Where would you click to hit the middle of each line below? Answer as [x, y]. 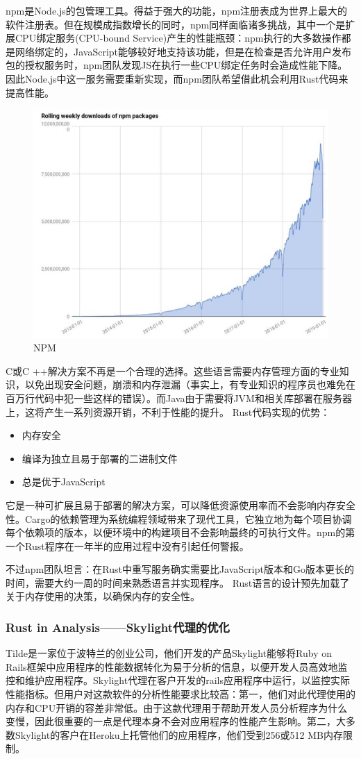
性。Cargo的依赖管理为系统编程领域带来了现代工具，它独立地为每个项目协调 [179, 518]
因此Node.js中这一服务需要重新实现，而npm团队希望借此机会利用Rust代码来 [177, 78]
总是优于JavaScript [64, 482]
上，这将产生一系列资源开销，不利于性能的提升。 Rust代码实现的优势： [168, 411]
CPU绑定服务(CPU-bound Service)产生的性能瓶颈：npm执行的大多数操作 [178, 38]
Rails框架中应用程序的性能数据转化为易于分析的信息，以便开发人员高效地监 [177, 666]
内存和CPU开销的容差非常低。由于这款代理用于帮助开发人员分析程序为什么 [177, 707]
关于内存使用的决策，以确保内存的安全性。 [103, 596]
